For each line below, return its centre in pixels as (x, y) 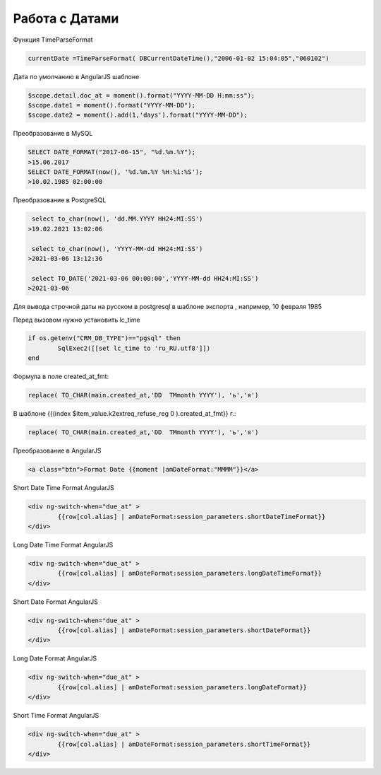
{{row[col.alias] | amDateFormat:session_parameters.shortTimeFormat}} (184, 744)
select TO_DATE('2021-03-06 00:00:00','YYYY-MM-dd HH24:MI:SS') (145, 278)
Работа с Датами (66, 18)
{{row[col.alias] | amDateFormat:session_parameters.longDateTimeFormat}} (190, 573)
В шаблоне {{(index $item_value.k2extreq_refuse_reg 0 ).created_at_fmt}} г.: (125, 414)
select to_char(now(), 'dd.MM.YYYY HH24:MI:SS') (117, 219)
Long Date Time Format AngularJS (63, 544)
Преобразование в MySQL (53, 134)
